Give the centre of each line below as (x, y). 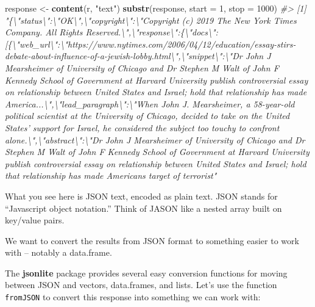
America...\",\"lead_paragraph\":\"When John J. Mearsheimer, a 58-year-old (150, 103)
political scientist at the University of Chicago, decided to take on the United (147, 116)
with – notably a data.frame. (58, 252)
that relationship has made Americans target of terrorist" (111, 175)
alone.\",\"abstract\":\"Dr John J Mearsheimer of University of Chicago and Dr (155, 139)
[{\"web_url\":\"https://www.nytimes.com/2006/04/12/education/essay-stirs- (150, 44)
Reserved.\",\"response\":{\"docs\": (152, 32)
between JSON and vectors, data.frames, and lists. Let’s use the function (141, 285)
